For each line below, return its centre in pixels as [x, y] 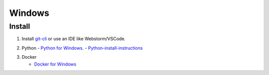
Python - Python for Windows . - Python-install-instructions [82, 48]
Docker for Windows [55, 64]
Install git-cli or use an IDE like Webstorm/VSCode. [73, 39]
